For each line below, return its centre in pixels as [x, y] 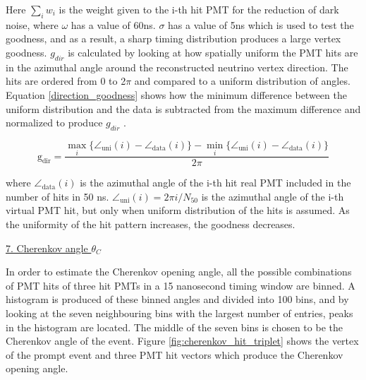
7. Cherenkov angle [47, 248]
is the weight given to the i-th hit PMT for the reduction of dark [199, 9]
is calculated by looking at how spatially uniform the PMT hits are [213, 52]
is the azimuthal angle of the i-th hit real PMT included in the [215, 183]
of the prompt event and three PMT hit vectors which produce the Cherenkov [175, 354]
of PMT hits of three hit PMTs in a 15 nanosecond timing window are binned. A [181, 285]
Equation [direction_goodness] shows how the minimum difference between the [176, 94]
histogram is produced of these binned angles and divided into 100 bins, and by [177, 299]
